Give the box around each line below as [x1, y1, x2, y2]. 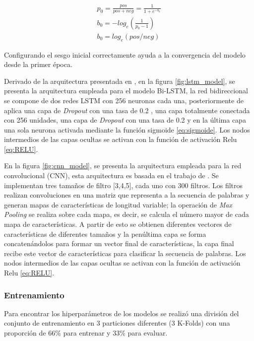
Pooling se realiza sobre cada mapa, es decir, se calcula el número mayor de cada [4, 209, 249, 219]
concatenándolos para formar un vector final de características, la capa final [4, 238, 234, 249]
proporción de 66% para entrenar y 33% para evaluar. [4, 328, 168, 338]
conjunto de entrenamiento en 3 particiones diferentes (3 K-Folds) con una [4, 318, 230, 328]
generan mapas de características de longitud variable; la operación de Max [4, 199, 232, 209]
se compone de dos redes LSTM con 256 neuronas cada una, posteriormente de [4, 95, 244, 105]
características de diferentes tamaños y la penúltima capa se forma [4, 228, 206, 239]
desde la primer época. [4, 59, 72, 69]
